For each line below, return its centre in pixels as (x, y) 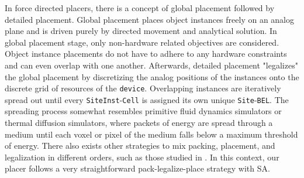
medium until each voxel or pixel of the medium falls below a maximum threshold (151, 134)
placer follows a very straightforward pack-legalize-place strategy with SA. (137, 168)
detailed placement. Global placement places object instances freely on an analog (150, 19)
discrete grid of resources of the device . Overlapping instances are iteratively (143, 88)
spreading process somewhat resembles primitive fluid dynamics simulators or (143, 111)
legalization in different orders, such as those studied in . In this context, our (142, 157)
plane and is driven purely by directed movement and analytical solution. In (141, 31)
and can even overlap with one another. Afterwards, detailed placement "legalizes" (151, 65)
